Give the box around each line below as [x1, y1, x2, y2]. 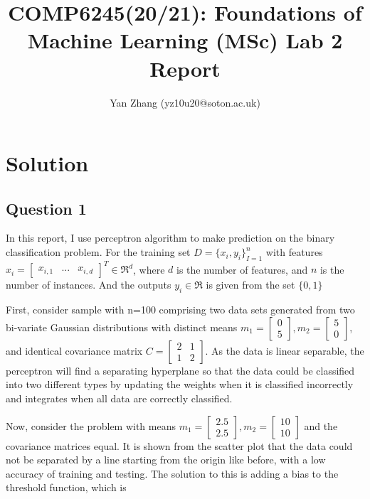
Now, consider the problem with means [6, 418, 176, 433]
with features [265, 245, 323, 259]
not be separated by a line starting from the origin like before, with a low [6, 452, 326, 467]
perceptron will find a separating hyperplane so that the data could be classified [6, 363, 355, 377]
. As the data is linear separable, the [205, 343, 364, 358]
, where [133, 262, 165, 277]
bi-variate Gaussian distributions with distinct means [6, 319, 238, 334]
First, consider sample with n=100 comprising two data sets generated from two [6, 302, 355, 317]
